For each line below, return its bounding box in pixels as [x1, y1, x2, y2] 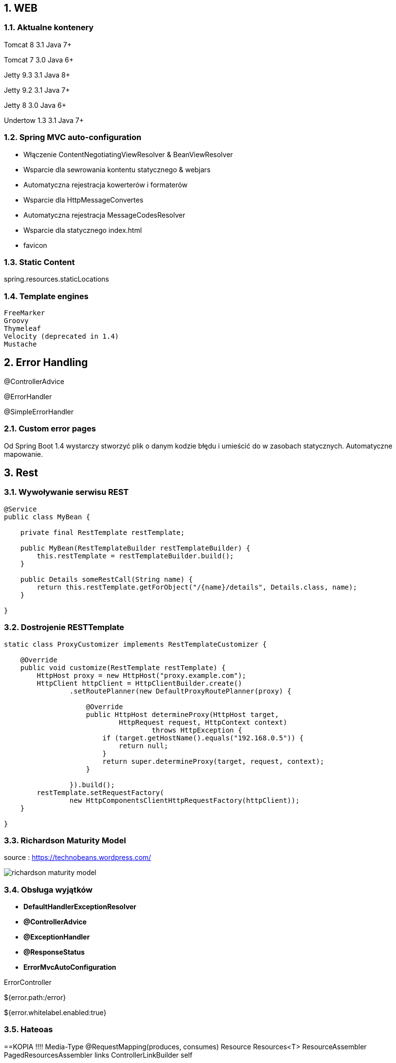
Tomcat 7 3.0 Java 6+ [4, 55, 74, 64]
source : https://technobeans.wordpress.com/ [4, 853, 151, 862]
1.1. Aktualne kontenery [4, 22, 94, 33]
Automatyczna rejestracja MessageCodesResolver [23, 210, 186, 219]
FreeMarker [4, 309, 45, 317]
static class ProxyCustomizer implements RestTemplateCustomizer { [4, 640, 267, 648]
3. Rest [4, 467, 38, 479]
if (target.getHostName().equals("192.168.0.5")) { [102, 734, 304, 742]
